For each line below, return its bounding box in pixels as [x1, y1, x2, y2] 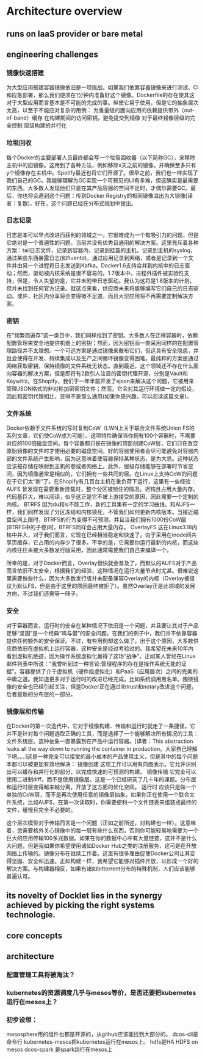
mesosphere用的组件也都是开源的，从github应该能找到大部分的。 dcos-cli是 [6, 1030, 199, 1038]
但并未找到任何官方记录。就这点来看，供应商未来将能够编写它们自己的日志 [6, 284, 193, 292]
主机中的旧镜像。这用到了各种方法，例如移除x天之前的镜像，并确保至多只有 [6, 161, 196, 168]
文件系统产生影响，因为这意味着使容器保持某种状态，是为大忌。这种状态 [16, 455, 199, 462]
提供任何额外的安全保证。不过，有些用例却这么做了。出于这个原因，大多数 [6, 637, 193, 645]
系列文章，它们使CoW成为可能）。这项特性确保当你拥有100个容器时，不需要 [6, 432, 196, 439]
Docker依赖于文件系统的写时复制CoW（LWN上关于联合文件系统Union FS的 [6, 424, 195, 432]
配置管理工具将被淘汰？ [6, 970, 75, 979]
